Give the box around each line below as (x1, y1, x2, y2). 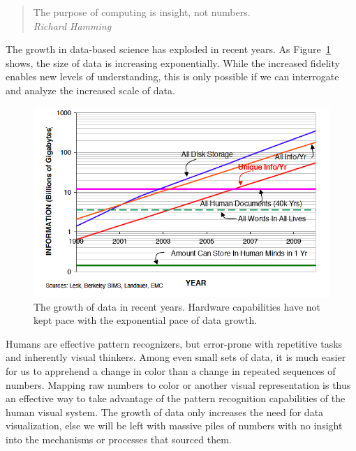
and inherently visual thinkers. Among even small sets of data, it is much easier (6, 350, 346, 364)
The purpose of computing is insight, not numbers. (33, 5, 251, 19)
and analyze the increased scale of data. (6, 82, 175, 97)
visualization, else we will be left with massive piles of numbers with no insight (6, 418, 343, 433)
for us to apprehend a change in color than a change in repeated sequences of (6, 363, 336, 378)
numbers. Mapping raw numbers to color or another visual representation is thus (6, 377, 351, 392)
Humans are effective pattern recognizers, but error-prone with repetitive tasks (6, 336, 343, 350)
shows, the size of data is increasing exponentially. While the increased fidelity (6, 55, 340, 70)
